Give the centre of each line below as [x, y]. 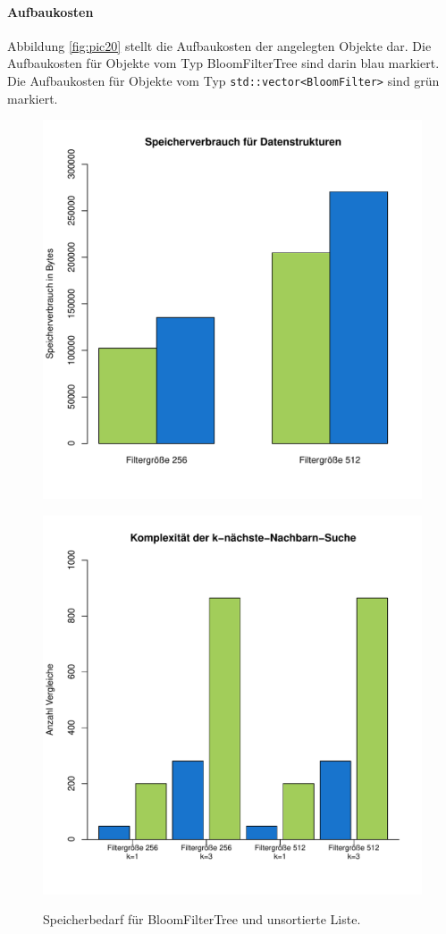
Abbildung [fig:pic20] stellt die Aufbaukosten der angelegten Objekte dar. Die [219, 45]
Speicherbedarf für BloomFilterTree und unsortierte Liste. [202, 919]
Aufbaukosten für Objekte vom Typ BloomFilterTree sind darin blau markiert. [223, 63]
